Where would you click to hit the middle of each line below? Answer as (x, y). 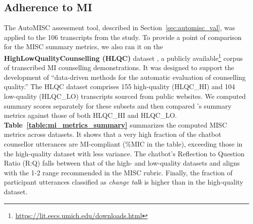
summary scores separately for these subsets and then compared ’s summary (118, 105)
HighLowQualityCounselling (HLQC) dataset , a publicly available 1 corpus (124, 57)
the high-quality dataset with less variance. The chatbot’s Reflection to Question (124, 153)
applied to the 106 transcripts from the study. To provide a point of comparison (123, 37)
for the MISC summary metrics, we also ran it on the (83, 47)
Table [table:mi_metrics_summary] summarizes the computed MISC (116, 124)
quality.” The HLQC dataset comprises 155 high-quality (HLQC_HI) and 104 (120, 86)
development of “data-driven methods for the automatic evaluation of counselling (125, 77)
